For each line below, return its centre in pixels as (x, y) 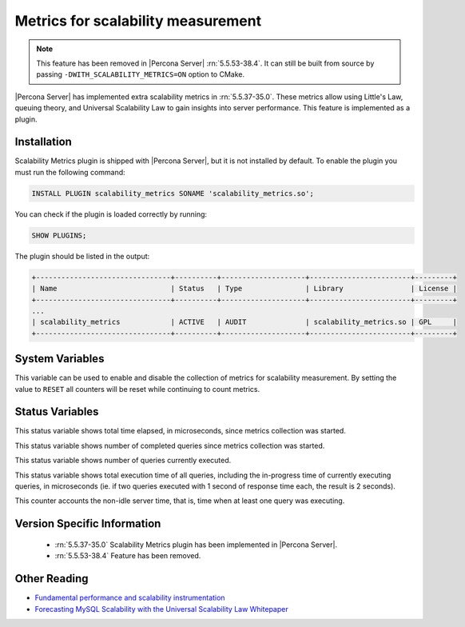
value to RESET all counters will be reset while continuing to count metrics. (137, 389)
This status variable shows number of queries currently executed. (123, 461)
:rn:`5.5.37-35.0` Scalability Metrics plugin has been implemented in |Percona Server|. (196, 545)
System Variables (60, 359)
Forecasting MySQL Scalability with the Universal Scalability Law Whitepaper (161, 609)
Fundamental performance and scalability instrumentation (130, 598)
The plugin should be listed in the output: (82, 256)
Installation (43, 142)
